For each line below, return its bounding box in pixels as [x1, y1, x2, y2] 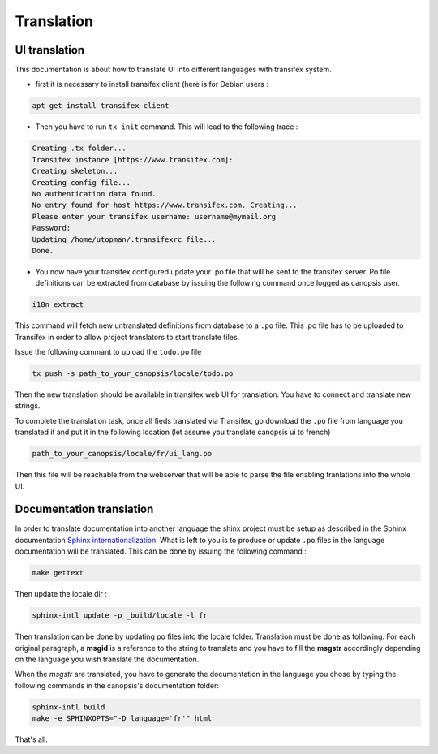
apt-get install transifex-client [32, 101, 170, 110]
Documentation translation [15, 502, 154, 516]
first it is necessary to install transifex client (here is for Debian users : [35, 80, 269, 89]
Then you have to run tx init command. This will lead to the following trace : [35, 122, 298, 131]
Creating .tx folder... [32, 144, 127, 153]
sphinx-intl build [32, 702, 105, 712]
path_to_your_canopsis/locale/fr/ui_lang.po [32, 449, 213, 459]
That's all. [15, 735, 48, 744]
